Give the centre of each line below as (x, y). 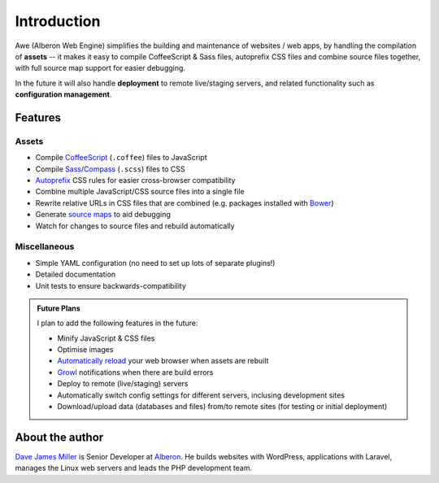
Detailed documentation (76, 274)
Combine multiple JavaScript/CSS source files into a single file (140, 192)
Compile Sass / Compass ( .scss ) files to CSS (110, 169)
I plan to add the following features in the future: (117, 323)
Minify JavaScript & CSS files (106, 338)
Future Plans (59, 308)
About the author (59, 437)
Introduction (58, 21)
